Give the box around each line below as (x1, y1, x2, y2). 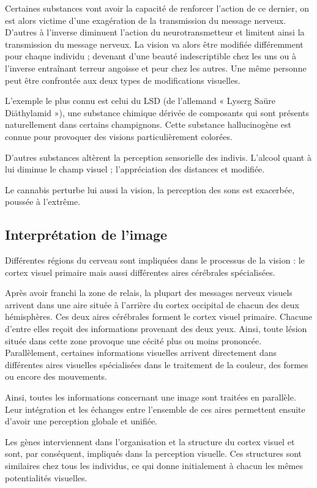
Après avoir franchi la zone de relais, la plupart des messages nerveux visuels (5, 286, 293, 299)
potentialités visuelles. (5, 471, 88, 484)
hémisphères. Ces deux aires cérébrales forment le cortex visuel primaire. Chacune (5, 310, 312, 323)
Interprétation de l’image (5, 225, 168, 244)
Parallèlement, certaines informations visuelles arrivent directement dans (5, 346, 277, 359)
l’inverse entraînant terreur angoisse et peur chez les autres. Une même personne (5, 61, 307, 74)
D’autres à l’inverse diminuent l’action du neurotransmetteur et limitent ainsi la (5, 26, 305, 39)
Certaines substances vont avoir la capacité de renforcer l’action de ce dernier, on (5, 2, 310, 14)
